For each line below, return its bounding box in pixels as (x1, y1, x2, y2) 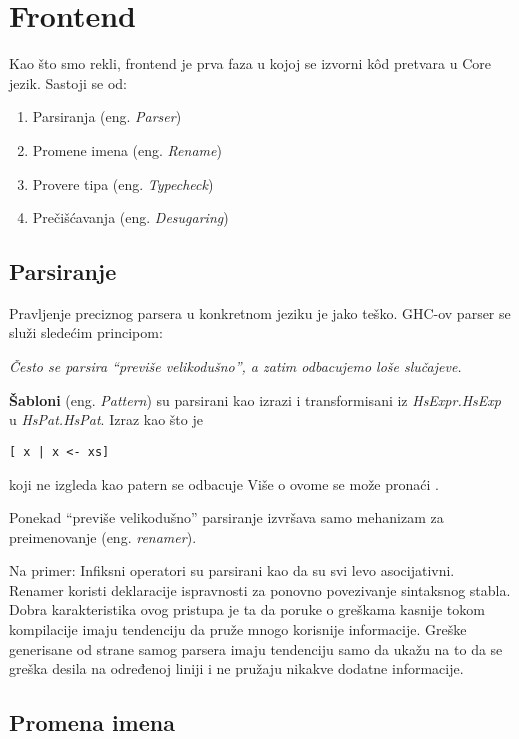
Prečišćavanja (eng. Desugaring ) (32, 207, 229, 228)
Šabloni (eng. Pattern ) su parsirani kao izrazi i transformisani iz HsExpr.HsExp (9, 389, 501, 410)
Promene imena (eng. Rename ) (32, 139, 222, 160)
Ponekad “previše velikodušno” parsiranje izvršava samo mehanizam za (9, 507, 444, 528)
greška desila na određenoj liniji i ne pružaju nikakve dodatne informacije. (9, 658, 464, 679)
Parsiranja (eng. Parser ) (32, 106, 182, 127)
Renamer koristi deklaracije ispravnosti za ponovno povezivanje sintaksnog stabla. (9, 579, 511, 600)
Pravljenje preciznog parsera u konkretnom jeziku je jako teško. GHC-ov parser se (9, 302, 511, 323)
